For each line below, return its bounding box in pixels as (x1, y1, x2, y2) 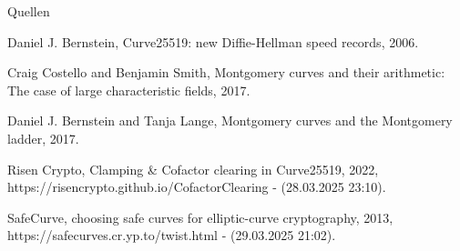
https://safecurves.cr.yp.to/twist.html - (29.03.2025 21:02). (7, 226, 336, 245)
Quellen (7, 2, 50, 20)
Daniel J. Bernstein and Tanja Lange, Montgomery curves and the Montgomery (7, 111, 453, 130)
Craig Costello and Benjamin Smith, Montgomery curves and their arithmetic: (7, 63, 445, 82)
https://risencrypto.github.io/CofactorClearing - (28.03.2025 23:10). (7, 177, 386, 196)
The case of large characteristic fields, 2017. (7, 80, 250, 99)
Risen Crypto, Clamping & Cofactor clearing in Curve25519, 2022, (7, 159, 379, 178)
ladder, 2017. (7, 128, 79, 147)
